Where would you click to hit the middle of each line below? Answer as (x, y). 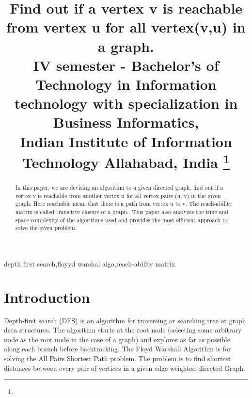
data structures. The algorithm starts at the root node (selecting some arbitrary (123, 330)
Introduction (47, 297)
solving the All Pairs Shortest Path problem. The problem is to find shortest (118, 358)
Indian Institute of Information (126, 141)
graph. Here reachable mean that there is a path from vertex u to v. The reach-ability (124, 204)
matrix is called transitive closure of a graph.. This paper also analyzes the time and (122, 211)
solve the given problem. (46, 228)
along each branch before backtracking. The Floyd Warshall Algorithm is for (118, 349)
